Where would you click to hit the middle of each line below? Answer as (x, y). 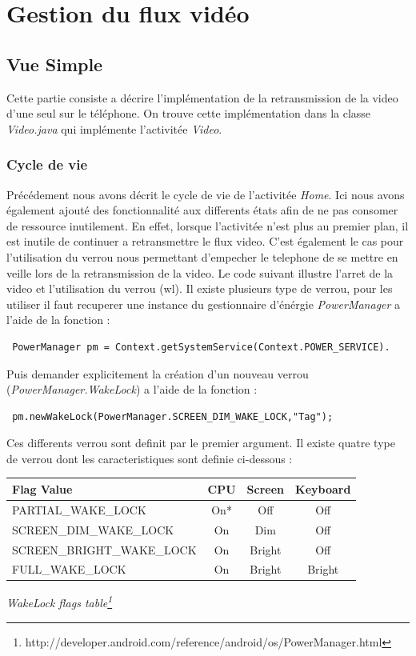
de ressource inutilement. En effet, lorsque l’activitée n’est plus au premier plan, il (208, 225)
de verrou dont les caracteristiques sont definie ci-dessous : (150, 458)
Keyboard (323, 488)
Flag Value (42, 488)
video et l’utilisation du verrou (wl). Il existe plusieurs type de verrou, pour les (200, 288)
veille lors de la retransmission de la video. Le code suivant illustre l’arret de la (200, 272)
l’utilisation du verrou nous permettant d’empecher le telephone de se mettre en (202, 256)
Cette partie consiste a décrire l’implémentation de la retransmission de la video (202, 97)
